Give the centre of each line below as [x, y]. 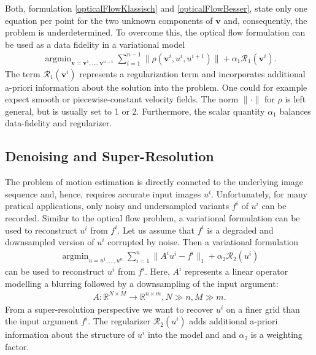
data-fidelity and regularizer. [59, 123]
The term [23, 73]
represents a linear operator [236, 271]
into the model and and [192, 334]
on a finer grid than [263, 309]
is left [295, 99]
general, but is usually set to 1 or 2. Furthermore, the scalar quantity [135, 111]
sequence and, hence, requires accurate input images [103, 193]
